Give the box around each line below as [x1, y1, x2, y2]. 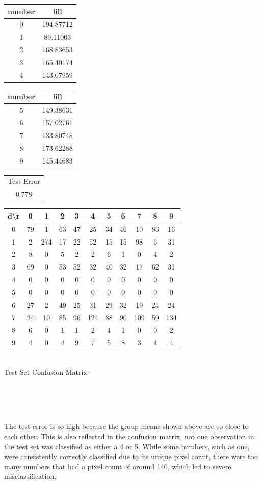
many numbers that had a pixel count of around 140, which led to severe [4, 461, 231, 471]
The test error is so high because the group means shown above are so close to [4, 421, 249, 432]
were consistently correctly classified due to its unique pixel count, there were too [4, 451, 258, 462]
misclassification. [4, 471, 57, 481]
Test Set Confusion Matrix [4, 366, 87, 377]
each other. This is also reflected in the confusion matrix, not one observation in [4, 431, 254, 441]
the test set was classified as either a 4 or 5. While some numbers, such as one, [4, 441, 250, 451]
